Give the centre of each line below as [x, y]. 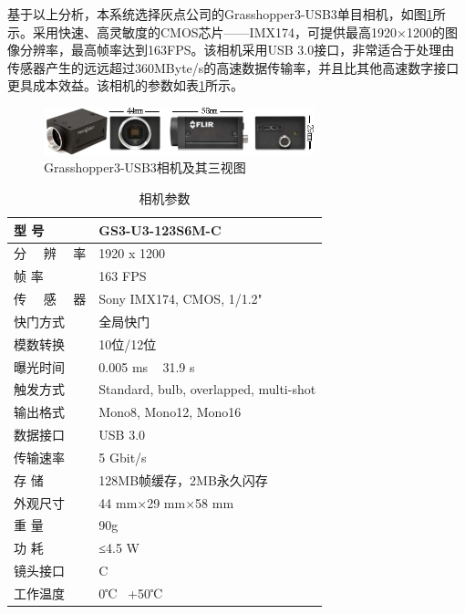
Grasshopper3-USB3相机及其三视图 [145, 167]
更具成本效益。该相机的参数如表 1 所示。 [125, 85]
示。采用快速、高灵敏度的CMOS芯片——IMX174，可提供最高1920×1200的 [226, 31]
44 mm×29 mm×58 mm [166, 502]
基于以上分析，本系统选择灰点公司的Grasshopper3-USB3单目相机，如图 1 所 [227, 14]
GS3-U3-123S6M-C [160, 229]
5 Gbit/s [123, 457]
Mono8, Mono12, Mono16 [170, 412]
